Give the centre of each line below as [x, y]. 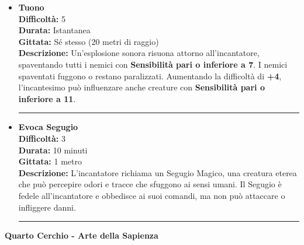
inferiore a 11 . [47, 98]
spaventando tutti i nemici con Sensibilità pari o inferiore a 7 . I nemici [153, 64]
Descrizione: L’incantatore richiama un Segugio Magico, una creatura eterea [158, 172]
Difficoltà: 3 [42, 138]
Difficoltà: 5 [42, 18]
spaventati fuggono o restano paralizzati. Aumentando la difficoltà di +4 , [150, 76]
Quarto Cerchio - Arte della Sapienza [82, 235]
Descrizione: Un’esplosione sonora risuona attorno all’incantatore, [139, 53]
